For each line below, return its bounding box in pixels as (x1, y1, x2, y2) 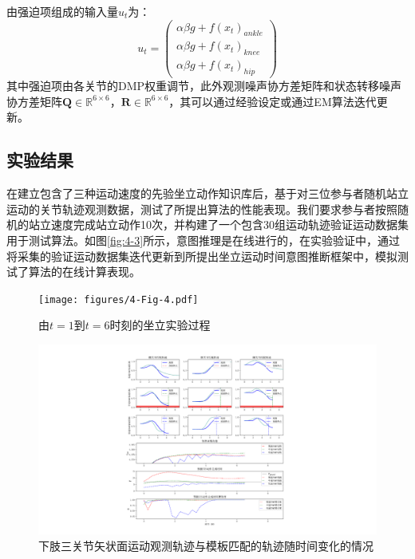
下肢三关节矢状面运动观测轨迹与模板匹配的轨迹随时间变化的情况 (38, 537, 373, 554)
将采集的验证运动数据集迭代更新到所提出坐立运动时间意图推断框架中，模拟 (6, 247, 397, 264)
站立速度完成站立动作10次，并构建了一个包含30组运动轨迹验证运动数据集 (28, 216, 409, 233)
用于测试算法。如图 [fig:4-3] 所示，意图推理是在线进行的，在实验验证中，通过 (6, 231, 401, 248)
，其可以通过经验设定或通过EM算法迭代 (168, 93, 377, 109)
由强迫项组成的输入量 (6, 3, 118, 19)
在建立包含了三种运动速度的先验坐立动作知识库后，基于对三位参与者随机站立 (6, 185, 409, 202)
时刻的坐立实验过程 (109, 317, 211, 333)
